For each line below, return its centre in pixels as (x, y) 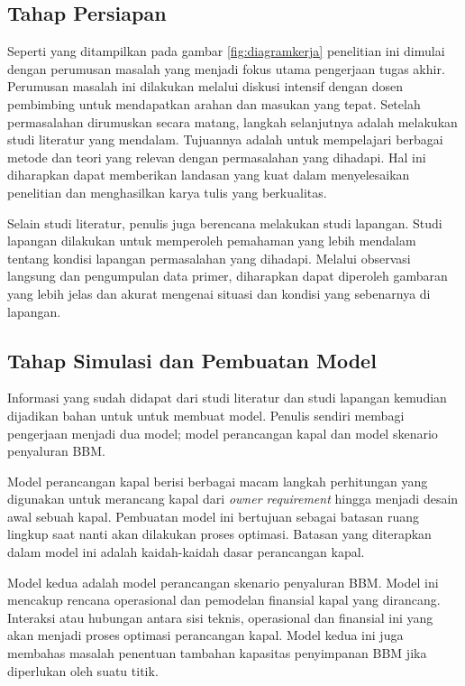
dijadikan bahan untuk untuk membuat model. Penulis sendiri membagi (206, 415)
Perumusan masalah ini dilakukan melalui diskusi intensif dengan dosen (205, 86)
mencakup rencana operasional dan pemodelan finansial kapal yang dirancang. (224, 600)
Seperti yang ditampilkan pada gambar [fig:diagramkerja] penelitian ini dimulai (226, 51)
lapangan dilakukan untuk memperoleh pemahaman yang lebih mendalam (212, 241)
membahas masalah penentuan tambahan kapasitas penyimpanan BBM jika (217, 653)
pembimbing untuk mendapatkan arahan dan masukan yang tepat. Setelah (214, 103)
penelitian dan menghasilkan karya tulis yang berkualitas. (167, 192)
